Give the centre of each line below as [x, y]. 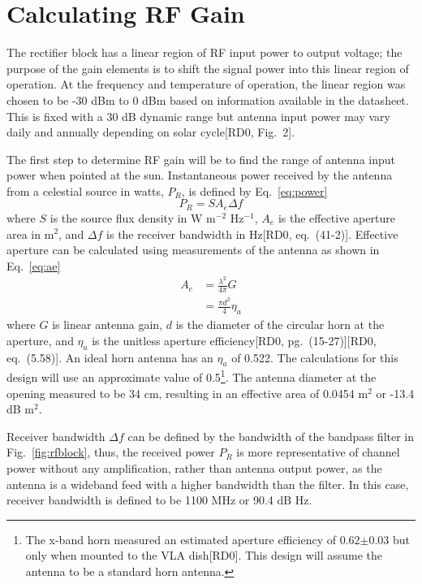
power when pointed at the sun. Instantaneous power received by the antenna [200, 175]
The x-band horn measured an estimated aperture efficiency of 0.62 [193, 539]
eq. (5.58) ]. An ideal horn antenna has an [110, 357]
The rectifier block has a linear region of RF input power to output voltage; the [205, 52]
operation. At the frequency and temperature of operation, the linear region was [206, 84]
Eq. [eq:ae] [34, 265]
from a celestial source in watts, [85, 190]
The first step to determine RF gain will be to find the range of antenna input [201, 159]
